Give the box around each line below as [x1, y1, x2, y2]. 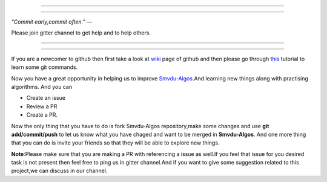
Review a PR [26, 103, 58, 110]
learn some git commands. [11, 63, 78, 71]
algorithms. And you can [11, 83, 73, 90]
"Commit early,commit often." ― [11, 18, 92, 25]
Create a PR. [26, 111, 58, 119]
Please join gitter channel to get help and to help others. [11, 29, 151, 36]
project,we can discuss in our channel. [11, 167, 108, 175]
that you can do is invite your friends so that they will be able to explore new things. [11, 139, 220, 146]
